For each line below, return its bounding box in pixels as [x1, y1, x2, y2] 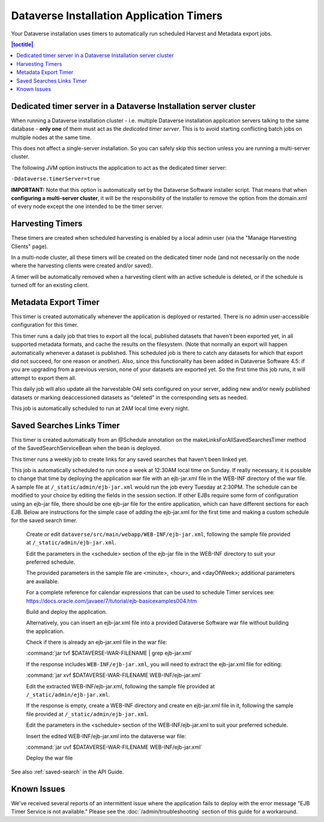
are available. [26, 577, 59, 585]
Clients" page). [11, 243, 49, 250]
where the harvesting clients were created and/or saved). [11, 262, 153, 269]
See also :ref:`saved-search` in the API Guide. [11, 768, 124, 775]
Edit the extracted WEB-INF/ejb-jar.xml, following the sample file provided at [26, 682, 215, 689]
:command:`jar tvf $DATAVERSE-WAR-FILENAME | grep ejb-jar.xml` [26, 649, 193, 657]
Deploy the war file [26, 754, 73, 761]
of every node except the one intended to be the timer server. [11, 203, 163, 210]
